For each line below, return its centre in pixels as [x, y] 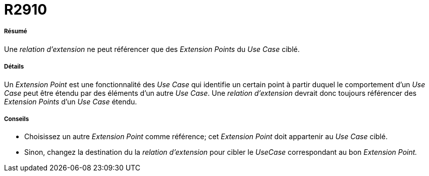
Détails [14, 67]
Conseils [17, 119]
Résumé [16, 32]
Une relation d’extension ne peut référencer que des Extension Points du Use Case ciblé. [152, 49]
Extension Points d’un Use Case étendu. [71, 101]
